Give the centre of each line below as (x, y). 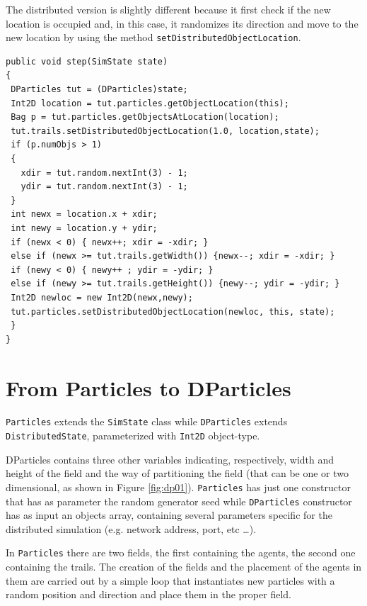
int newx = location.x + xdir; (84, 214)
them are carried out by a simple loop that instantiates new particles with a (170, 580)
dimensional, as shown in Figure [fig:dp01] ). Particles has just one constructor (178, 487)
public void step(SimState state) (87, 61)
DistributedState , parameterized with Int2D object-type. (133, 436)
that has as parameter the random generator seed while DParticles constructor (179, 501)
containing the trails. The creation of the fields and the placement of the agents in (184, 567)
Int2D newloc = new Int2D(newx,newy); (102, 297)
